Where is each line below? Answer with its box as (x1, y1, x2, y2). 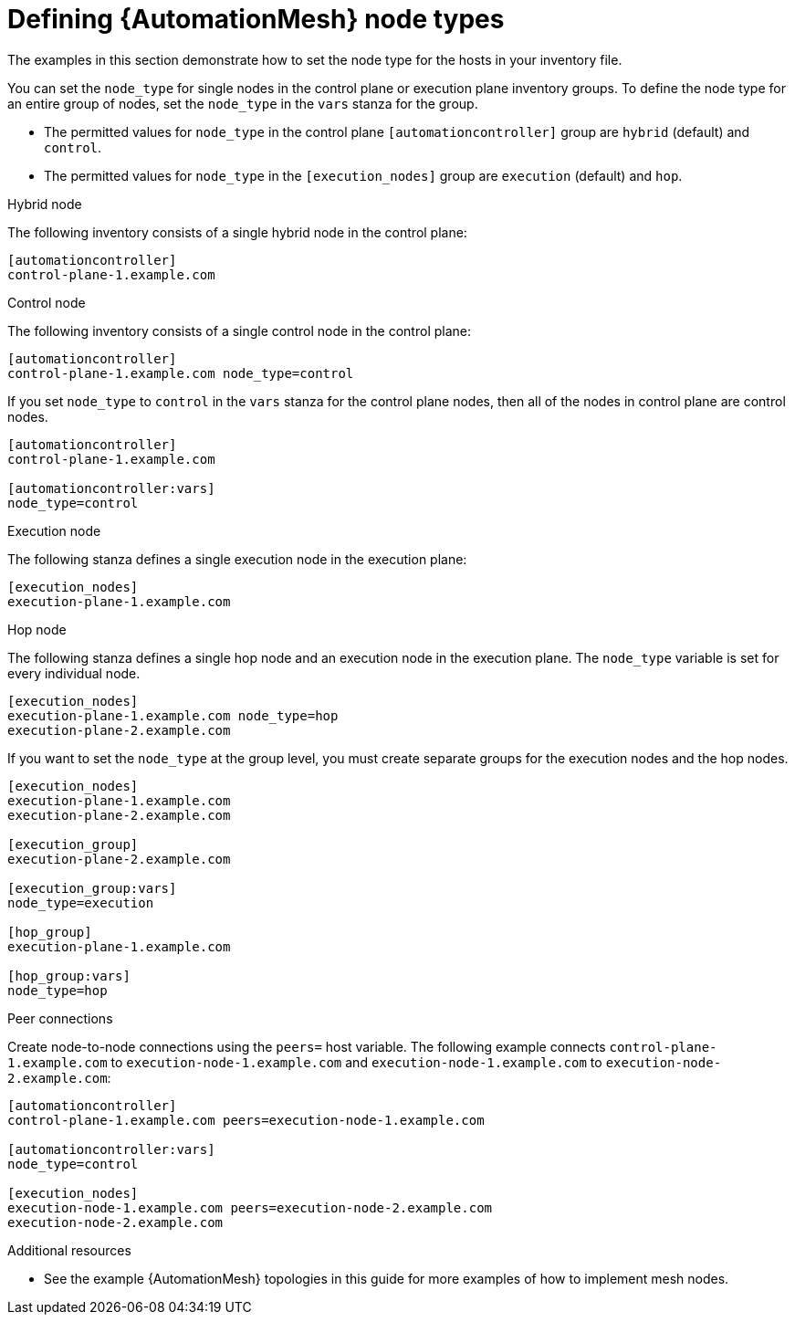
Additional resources (7, 1242, 131, 1258)
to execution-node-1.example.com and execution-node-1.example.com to (110, 1054, 602, 1070)
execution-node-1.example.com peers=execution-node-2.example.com (7, 1200, 493, 1215)
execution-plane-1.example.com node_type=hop (7, 708, 339, 723)
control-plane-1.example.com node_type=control (7, 365, 354, 381)
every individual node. (7, 665, 141, 681)
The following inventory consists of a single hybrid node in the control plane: (7, 224, 467, 240)
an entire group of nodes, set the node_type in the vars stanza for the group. (7, 95, 478, 111)
